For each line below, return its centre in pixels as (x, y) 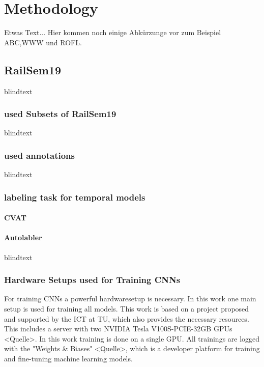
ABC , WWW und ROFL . (43, 42)
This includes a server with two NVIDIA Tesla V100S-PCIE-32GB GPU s (118, 329)
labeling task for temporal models (75, 197)
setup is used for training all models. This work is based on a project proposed (127, 308)
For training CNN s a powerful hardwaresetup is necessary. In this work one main (130, 299)
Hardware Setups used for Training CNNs (92, 280)
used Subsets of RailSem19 (60, 114)
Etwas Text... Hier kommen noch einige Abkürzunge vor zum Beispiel (113, 32)
